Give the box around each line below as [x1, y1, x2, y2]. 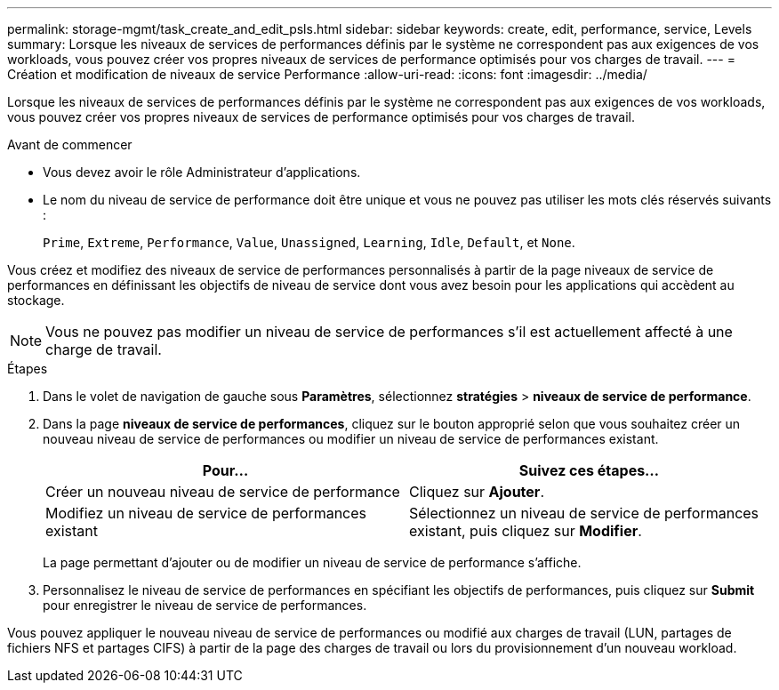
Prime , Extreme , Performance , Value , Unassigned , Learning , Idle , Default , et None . [43, 235, 575, 250]
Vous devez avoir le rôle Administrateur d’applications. [43, 164, 361, 180]
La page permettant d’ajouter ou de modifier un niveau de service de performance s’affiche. [43, 555, 582, 570]
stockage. [7, 293, 65, 308]
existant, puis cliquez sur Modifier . [409, 522, 642, 540]
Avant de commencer [7, 137, 133, 152]
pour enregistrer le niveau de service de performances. [43, 598, 367, 613]
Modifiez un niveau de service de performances [45, 504, 367, 522]
